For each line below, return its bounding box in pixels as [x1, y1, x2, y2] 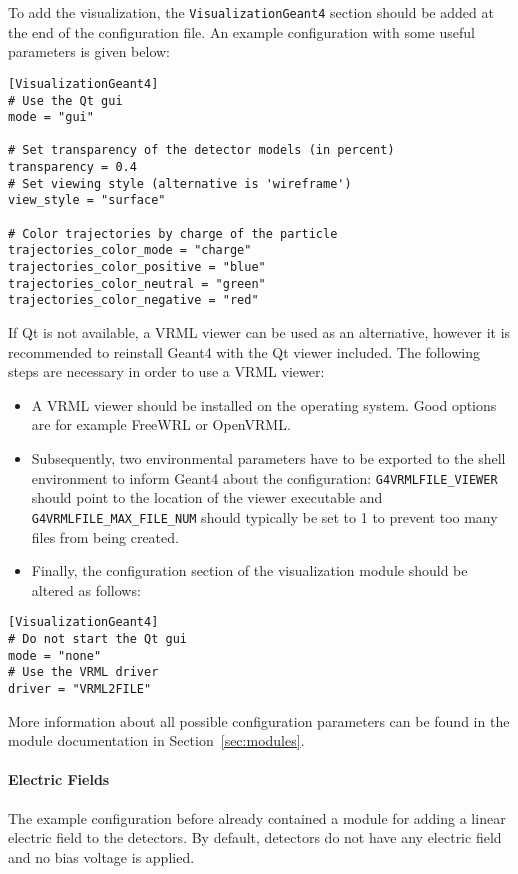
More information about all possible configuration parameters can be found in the [8, 710, 510, 731]
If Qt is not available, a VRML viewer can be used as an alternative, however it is [8, 322, 511, 343]
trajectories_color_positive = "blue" [8, 260, 266, 275]
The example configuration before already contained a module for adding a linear [8, 807, 506, 828]
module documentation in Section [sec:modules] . [8, 730, 305, 751]
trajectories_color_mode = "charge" [8, 243, 252, 258]
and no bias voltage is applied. [8, 846, 195, 867]
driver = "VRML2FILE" [8, 681, 152, 696]
